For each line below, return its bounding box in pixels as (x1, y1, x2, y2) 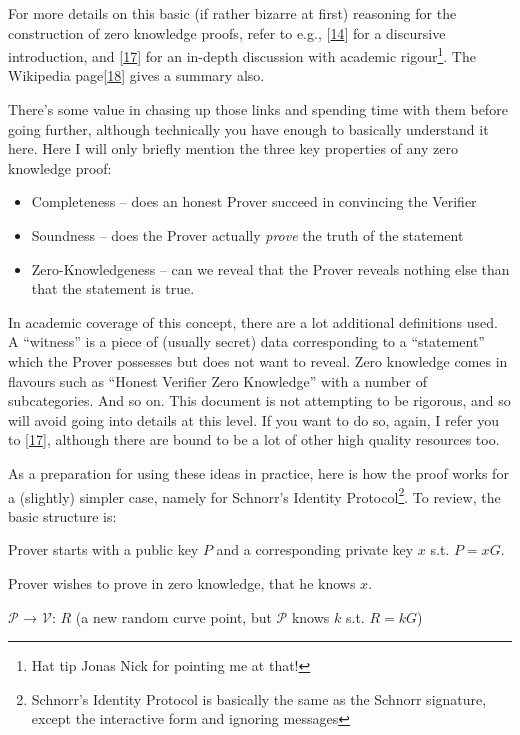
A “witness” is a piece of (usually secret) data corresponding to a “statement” (8, 331, 485, 352)
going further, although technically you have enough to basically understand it (8, 118, 489, 139)
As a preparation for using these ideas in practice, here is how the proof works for (8, 462, 509, 483)
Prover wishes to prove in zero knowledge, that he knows (8, 572, 356, 593)
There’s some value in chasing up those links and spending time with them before (8, 99, 508, 120)
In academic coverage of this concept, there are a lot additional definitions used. (8, 311, 498, 332)
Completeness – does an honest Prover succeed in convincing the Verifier (31, 191, 477, 212)
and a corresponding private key (216, 539, 414, 560)
